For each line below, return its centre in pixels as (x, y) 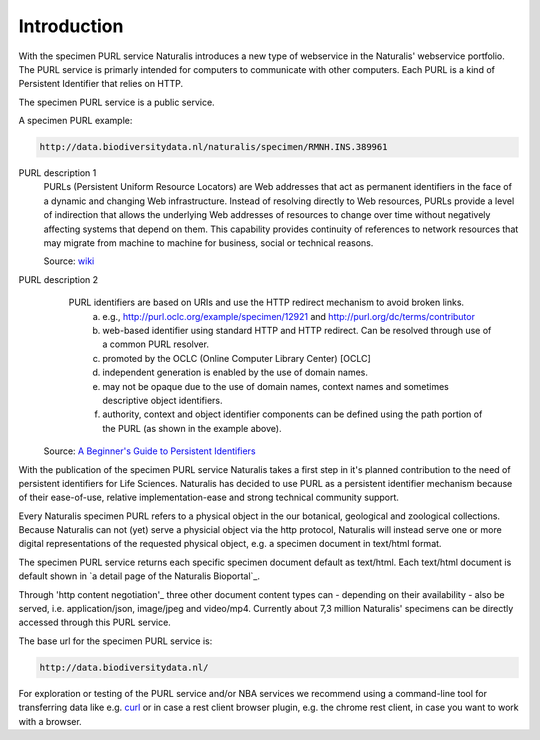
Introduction (71, 26)
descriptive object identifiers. (162, 400)
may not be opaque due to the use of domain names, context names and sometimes (275, 386)
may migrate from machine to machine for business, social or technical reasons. (208, 243)
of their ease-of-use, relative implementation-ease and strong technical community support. (209, 497)
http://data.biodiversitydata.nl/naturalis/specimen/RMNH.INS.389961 (213, 147)
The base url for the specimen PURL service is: (115, 641)
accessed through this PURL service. (95, 622)
